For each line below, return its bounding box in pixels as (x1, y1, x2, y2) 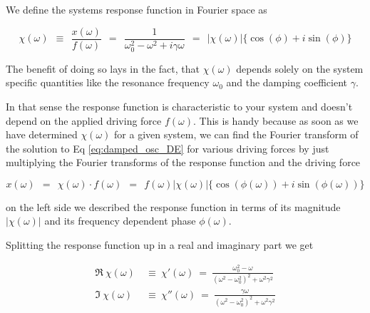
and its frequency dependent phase (44, 213, 196, 228)
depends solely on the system (236, 61, 364, 76)
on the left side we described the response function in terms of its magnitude (6, 199, 341, 214)
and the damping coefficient (226, 75, 348, 90)
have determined (6, 127, 78, 142)
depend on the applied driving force (6, 113, 162, 128)
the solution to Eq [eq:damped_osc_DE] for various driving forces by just (6, 140, 329, 155)
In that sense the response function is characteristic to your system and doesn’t (6, 98, 353, 113)
